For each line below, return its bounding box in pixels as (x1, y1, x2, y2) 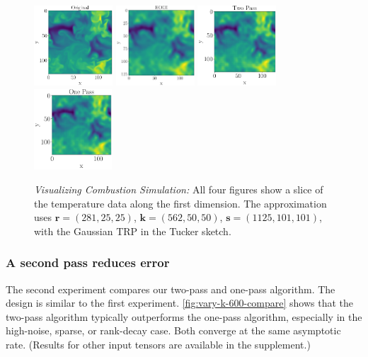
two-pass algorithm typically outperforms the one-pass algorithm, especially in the (6, 309, 362, 324)
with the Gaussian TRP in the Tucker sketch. (34, 223, 231, 238)
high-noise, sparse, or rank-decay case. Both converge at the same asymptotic (6, 323, 341, 338)
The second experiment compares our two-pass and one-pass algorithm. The (6, 281, 335, 296)
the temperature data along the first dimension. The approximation (34, 195, 327, 210)
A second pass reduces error (6, 254, 170, 271)
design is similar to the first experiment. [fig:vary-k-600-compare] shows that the (6, 295, 354, 310)
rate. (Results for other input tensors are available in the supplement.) (6, 336, 311, 351)
